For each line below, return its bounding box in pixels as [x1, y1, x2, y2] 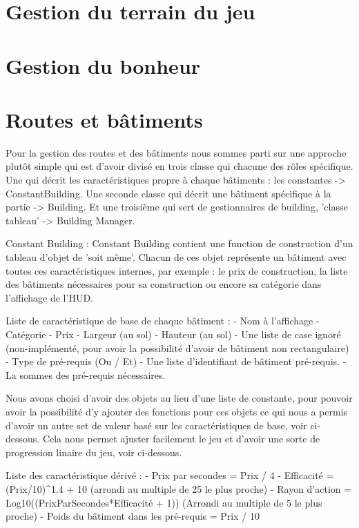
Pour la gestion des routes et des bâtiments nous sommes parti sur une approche [6, 145, 347, 159]
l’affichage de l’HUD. [6, 290, 93, 304]
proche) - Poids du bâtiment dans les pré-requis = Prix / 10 [6, 509, 260, 523]
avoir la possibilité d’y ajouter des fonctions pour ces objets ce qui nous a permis [6, 404, 348, 418]
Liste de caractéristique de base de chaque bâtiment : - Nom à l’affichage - [6, 313, 320, 328]
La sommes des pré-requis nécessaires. [6, 367, 166, 382]
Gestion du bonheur [6, 51, 201, 79]
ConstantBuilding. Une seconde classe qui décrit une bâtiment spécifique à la [6, 186, 331, 200]
